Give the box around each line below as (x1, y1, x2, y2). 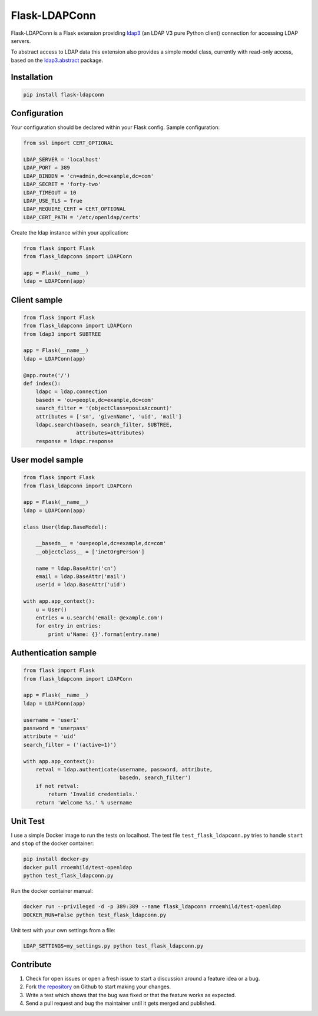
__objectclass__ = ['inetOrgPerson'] (35, 548, 145, 555)
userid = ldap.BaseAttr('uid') (35, 581, 126, 588)
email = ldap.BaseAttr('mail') (35, 573, 126, 580)
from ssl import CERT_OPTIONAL (23, 140, 114, 147)
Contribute (11, 959, 52, 969)
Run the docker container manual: (11, 888, 94, 895)
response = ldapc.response (35, 438, 114, 444)
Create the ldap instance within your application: (11, 229, 129, 236)
